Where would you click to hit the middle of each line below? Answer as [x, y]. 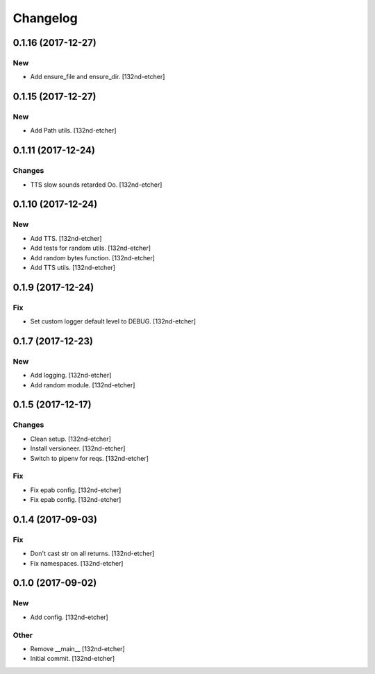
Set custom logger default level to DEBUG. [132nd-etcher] [113, 321]
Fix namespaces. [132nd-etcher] [77, 563]
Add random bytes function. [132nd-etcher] [93, 258]
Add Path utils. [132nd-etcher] [74, 130]
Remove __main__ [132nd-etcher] [77, 648]
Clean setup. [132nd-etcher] [70, 439]
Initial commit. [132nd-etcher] [73, 659]
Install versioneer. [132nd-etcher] [78, 448]
